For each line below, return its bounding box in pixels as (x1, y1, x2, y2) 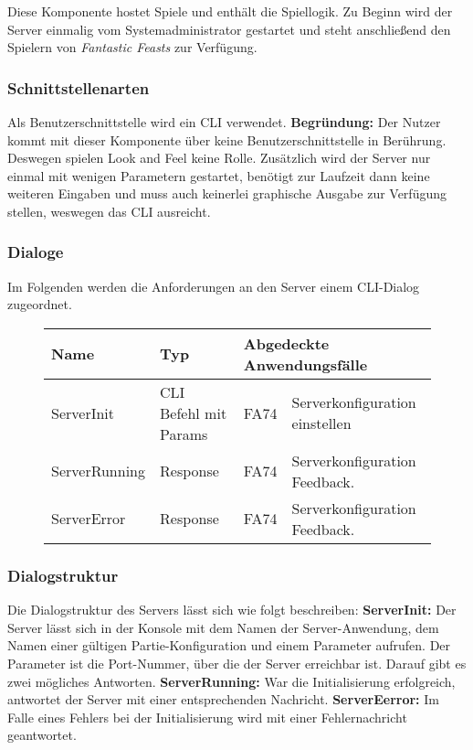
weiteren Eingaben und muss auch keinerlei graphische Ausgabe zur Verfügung (7, 184, 447, 203)
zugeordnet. (7, 295, 72, 314)
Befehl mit (160, 402, 227, 423)
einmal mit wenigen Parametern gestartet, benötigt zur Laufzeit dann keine (7, 166, 430, 185)
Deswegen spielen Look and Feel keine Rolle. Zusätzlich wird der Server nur (7, 148, 431, 167)
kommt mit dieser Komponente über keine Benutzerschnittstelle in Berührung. (7, 130, 447, 149)
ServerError (51, 508, 126, 530)
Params (160, 423, 208, 445)
